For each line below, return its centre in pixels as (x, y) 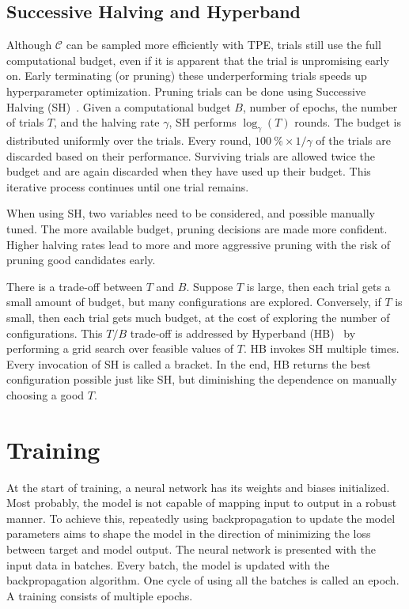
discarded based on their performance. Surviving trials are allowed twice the (191, 155)
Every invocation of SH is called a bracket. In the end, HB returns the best (189, 363)
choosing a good (45, 394)
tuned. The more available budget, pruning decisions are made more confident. (197, 228)
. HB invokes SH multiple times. (321, 348)
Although (29, 45)
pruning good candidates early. (81, 260)
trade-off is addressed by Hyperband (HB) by (243, 333)
